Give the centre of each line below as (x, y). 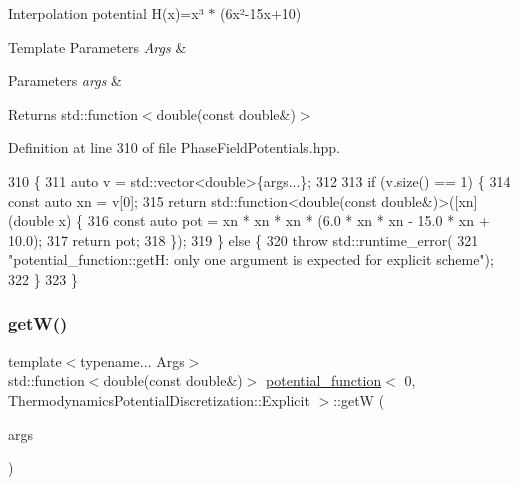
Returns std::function (73, 113)
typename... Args (132, 360)
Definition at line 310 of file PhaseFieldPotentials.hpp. (174, 147)
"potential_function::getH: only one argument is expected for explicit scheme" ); (251, 259)
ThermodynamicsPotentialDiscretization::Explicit (159, 399)
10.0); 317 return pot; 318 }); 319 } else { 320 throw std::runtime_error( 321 (243, 239)
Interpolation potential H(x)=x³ (106, 13)
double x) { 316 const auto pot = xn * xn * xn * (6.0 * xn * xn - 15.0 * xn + (251, 220)
